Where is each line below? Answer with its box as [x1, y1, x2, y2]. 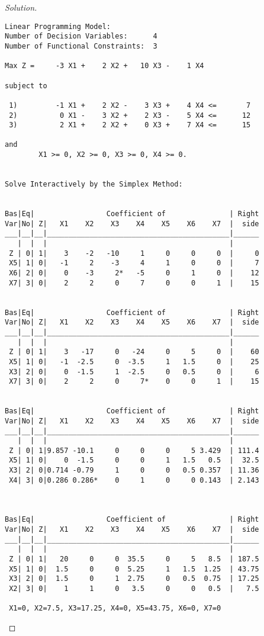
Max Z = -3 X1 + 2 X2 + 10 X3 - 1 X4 [5, 62, 204, 70]
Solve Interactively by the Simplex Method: [5, 180, 183, 189]
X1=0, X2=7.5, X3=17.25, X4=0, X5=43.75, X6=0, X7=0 [9, 604, 221, 613]
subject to [5, 81, 47, 90]
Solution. [5, 1, 37, 13]
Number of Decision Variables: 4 [5, 32, 157, 41]
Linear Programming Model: [5, 22, 111, 31]
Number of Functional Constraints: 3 [5, 41, 157, 50]
